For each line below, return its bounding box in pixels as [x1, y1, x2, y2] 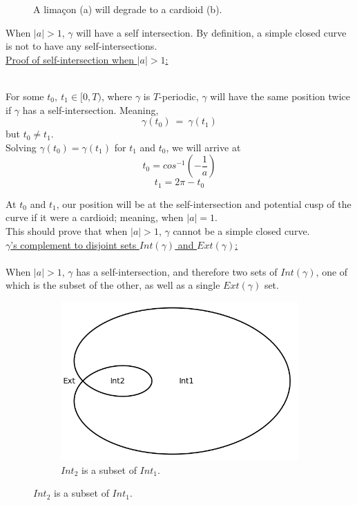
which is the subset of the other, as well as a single [6, 278, 220, 292]
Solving [6, 140, 37, 154]
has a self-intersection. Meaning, [22, 102, 159, 117]
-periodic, [159, 88, 199, 103]
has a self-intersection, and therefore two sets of [76, 264, 278, 278]
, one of [316, 264, 348, 278]
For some [6, 88, 44, 103]
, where [101, 88, 133, 103]
